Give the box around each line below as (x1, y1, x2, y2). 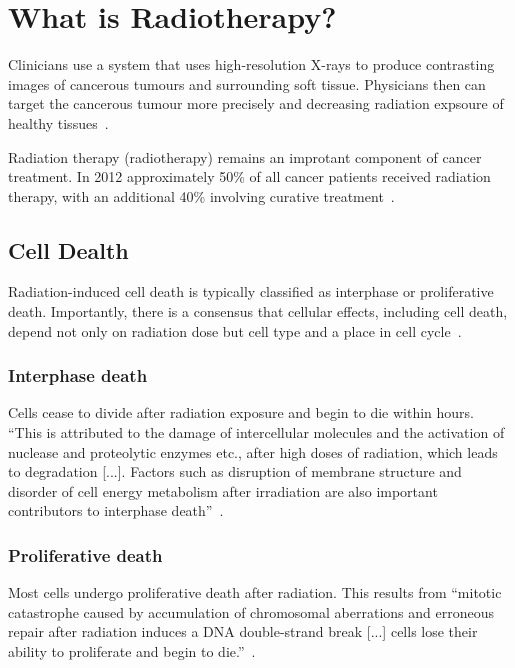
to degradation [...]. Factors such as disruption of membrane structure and (8, 461, 462, 482)
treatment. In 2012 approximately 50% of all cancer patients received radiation (8, 166, 491, 187)
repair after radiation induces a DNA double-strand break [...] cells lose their (8, 621, 478, 642)
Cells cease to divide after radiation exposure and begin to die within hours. (8, 402, 474, 423)
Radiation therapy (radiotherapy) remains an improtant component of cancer (8, 146, 482, 167)
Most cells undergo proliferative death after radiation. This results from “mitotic (8, 582, 502, 603)
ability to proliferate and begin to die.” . (8, 641, 256, 662)
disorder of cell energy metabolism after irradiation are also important (8, 480, 438, 501)
